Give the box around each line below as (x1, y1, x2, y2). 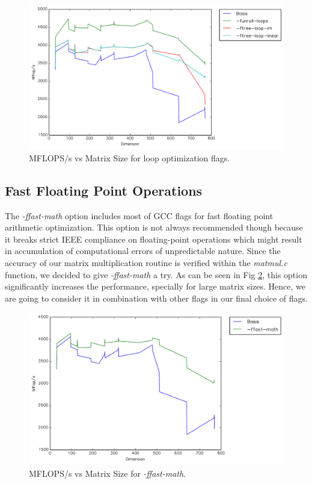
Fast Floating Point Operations (5, 181, 203, 199)
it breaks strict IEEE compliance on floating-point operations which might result (5, 232, 302, 245)
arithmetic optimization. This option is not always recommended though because (5, 221, 303, 234)
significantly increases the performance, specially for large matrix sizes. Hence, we (5, 280, 305, 293)
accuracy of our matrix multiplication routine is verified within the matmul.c (5, 256, 287, 268)
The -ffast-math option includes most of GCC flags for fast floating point (5, 209, 274, 222)
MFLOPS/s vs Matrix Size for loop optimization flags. (29, 151, 230, 164)
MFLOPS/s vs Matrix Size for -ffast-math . (29, 467, 186, 479)
